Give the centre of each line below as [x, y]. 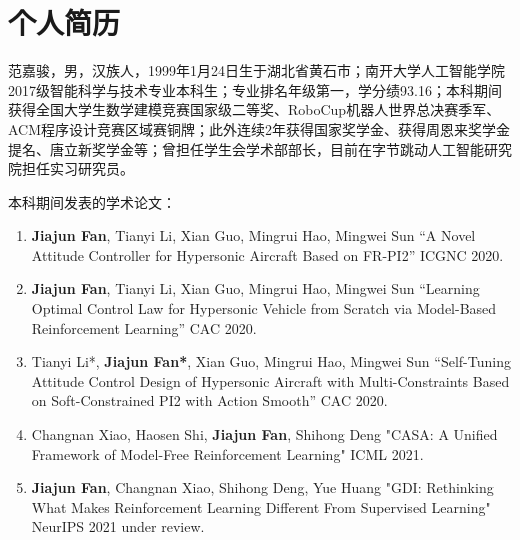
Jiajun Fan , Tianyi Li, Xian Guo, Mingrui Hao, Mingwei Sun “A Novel [253, 235]
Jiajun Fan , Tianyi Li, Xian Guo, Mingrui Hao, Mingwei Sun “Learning [255, 288]
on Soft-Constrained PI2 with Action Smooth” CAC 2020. [209, 400]
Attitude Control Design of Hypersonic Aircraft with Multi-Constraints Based [270, 380]
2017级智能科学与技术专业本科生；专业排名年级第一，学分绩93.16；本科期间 [255, 89]
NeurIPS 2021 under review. [118, 526]
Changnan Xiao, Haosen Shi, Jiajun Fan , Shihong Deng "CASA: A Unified [264, 434]
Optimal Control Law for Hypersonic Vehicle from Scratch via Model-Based [264, 308]
